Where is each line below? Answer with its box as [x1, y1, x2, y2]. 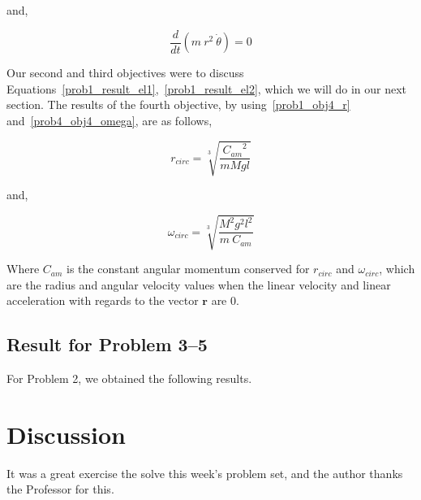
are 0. [211, 292, 239, 309]
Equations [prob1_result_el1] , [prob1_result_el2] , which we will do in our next [6, 80, 407, 97]
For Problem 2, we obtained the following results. [6, 370, 252, 387]
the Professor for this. [6, 480, 114, 498]
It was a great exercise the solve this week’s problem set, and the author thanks [6, 464, 403, 481]
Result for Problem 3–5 [6, 332, 208, 357]
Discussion [6, 417, 126, 450]
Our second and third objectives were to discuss [6, 64, 244, 81]
